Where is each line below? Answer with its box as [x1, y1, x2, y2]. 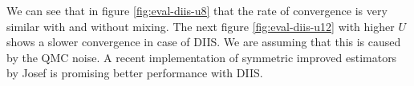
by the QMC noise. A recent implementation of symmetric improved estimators [6, 49, 397, 65]
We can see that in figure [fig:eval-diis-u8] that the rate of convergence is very [6, 2, 388, 18]
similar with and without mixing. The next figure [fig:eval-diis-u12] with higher [6, 18, 395, 34]
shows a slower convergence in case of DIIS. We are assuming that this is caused [6, 33, 401, 50]
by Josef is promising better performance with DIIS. [6, 64, 263, 81]
